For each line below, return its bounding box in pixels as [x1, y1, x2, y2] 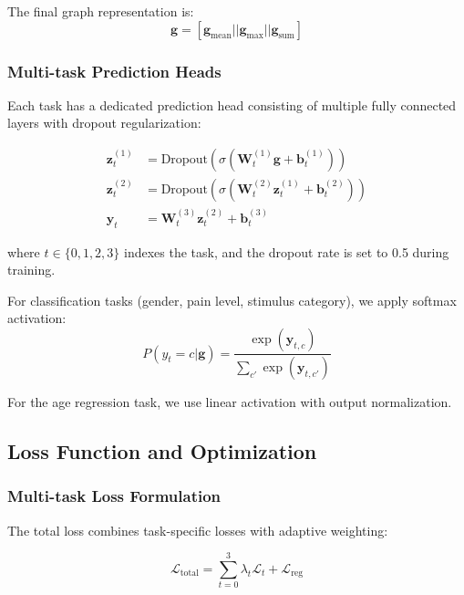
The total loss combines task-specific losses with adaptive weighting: [7, 520, 388, 539]
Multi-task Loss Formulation [7, 485, 222, 507]
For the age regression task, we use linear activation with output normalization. [7, 391, 452, 411]
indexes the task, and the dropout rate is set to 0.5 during [124, 242, 449, 261]
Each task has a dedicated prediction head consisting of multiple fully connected [7, 95, 457, 114]
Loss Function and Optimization [7, 436, 317, 465]
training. [7, 260, 56, 279]
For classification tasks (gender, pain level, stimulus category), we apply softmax [7, 290, 457, 309]
